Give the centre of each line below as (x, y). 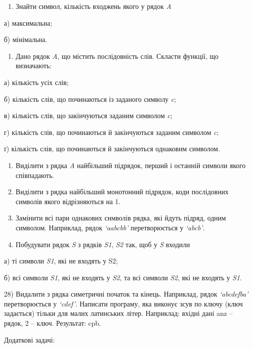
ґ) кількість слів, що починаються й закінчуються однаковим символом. (112, 149)
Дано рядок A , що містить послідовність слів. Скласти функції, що (117, 56)
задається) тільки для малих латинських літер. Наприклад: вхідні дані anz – (118, 313)
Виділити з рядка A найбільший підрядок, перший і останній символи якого (130, 165)
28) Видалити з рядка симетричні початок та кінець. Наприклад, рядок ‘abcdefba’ (126, 294)
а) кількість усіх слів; (36, 82)
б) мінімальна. (26, 39)
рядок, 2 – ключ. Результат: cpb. (53, 323)
